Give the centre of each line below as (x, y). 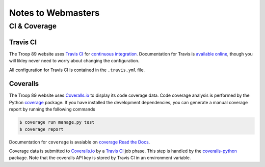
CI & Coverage (33, 26)
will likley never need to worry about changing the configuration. (74, 61)
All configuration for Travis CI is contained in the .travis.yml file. (77, 70)
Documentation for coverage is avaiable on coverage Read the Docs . (79, 142)
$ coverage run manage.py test (57, 122)
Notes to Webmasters (54, 13)
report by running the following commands (52, 109)
